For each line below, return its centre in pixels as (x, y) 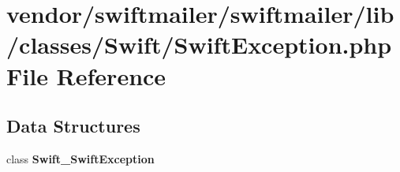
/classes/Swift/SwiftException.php (199, 45)
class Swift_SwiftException (80, 158)
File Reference (86, 75)
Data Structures (73, 126)
